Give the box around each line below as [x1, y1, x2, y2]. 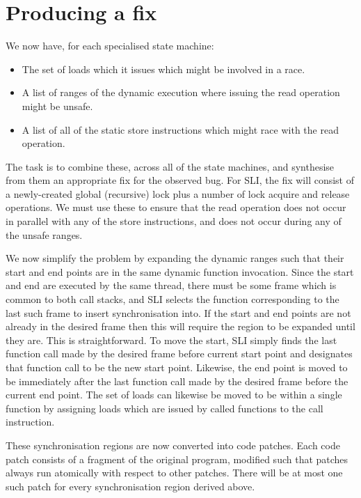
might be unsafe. [22, 98, 93, 113]
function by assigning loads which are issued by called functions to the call [6, 400, 323, 415]
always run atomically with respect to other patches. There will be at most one [6, 465, 343, 480]
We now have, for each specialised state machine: [6, 38, 214, 53]
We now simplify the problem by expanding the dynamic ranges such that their [6, 251, 344, 265]
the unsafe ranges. [6, 227, 83, 242]
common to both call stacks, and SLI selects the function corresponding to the [6, 292, 339, 306]
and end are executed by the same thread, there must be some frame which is [6, 278, 337, 293]
